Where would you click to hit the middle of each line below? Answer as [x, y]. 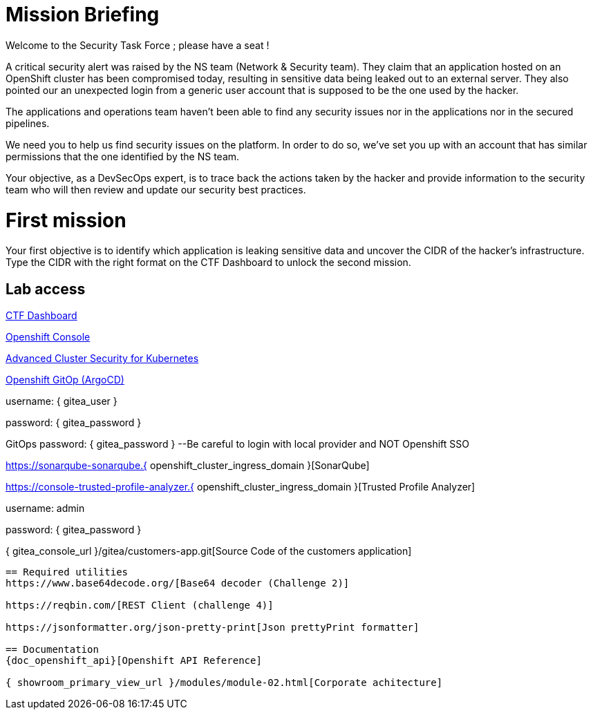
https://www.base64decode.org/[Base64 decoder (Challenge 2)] [178, 583]
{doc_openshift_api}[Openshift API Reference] [134, 661]
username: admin [45, 508]
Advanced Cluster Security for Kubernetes [102, 359]
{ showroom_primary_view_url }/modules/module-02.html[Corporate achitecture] [224, 683]
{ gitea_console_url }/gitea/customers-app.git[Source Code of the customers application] [209, 551]
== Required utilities [67, 572]
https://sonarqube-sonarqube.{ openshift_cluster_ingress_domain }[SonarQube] [188, 466]
